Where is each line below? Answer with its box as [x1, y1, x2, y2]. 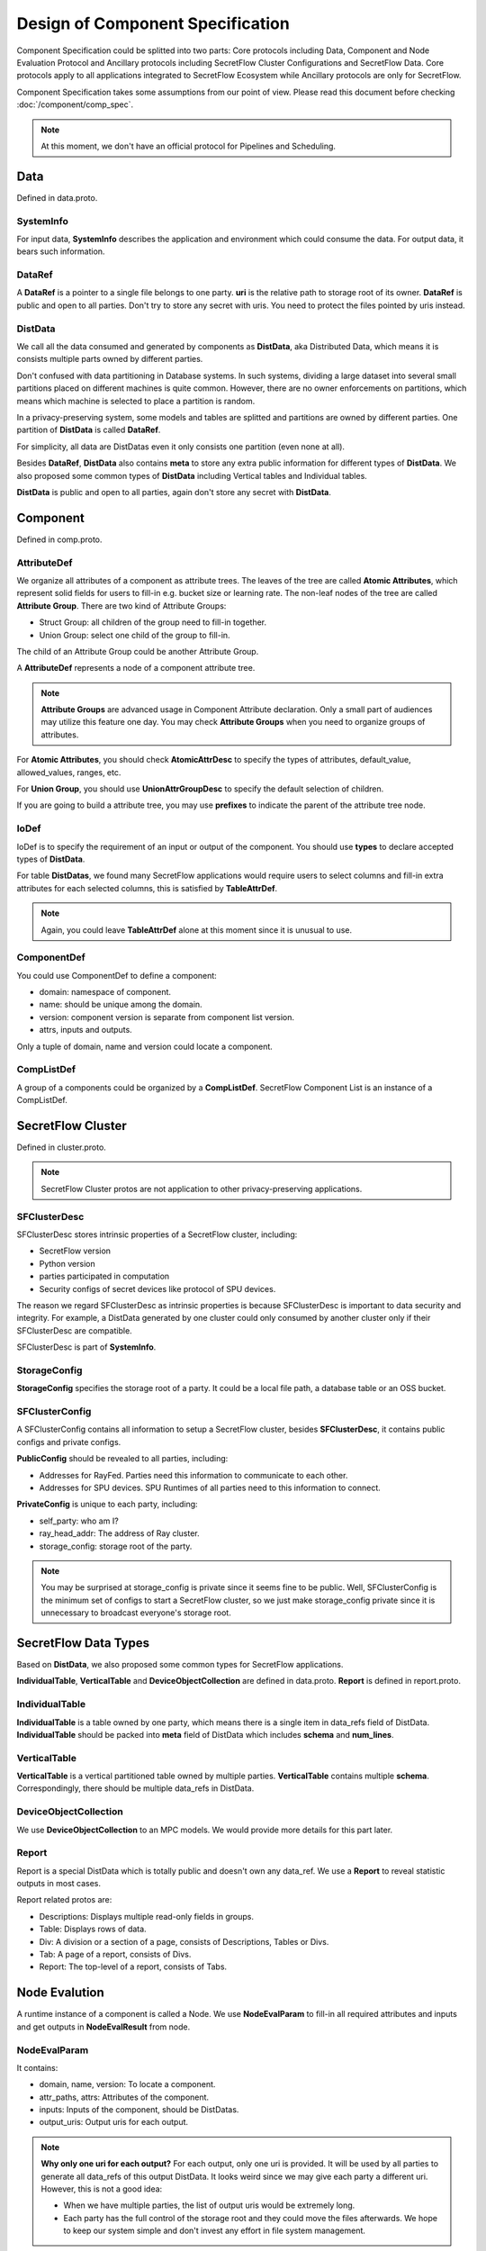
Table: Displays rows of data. [39, 1923, 148, 1935]
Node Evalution [16, 1985, 105, 2001]
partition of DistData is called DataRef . [16, 424, 161, 436]
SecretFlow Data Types [16, 1635, 150, 1650]
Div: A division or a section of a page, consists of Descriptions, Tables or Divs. [39, 1936, 329, 1947]
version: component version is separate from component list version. [39, 1011, 295, 1022]
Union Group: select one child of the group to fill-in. [39, 629, 230, 640]
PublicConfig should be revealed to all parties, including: [16, 1453, 229, 1464]
